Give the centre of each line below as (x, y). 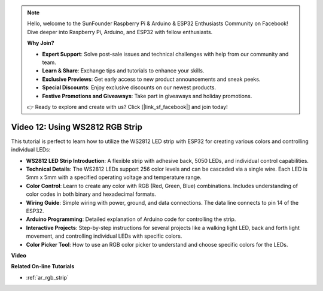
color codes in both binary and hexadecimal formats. (91, 194)
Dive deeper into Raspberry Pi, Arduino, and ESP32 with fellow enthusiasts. (120, 32)
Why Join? (41, 43)
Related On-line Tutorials (43, 266)
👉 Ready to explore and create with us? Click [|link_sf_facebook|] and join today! (127, 107)
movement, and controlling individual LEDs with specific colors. (104, 236)
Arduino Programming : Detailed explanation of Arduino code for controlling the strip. (131, 219)
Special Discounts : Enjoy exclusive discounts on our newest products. (129, 87)
